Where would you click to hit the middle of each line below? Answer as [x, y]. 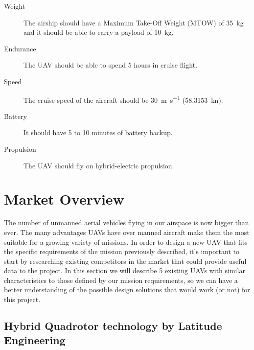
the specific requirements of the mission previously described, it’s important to [122, 251]
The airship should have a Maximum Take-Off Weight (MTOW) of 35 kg [134, 22]
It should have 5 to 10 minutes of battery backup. [98, 132]
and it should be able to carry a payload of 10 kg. [99, 32]
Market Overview [64, 199]
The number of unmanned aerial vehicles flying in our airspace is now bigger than [127, 222]
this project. [22, 299]
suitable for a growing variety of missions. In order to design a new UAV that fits [126, 242]
